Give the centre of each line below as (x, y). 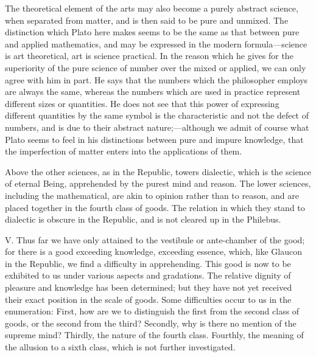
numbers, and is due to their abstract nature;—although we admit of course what (157, 127)
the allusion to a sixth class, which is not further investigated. (120, 347)
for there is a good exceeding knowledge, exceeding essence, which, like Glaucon (154, 251)
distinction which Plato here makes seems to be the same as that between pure (152, 32)
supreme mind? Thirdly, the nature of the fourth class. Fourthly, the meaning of (154, 335)
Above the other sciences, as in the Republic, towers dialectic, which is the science (158, 171)
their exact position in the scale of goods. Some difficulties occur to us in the (148, 299)
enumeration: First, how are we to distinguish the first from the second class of (152, 311)
